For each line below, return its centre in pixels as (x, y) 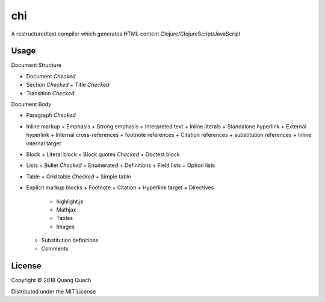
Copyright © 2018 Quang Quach (51, 280)
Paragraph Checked (51, 115)
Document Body (31, 104)
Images (66, 227)
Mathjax (66, 209)
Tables (65, 218)
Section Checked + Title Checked (68, 85)
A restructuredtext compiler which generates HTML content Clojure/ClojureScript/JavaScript (126, 34)
